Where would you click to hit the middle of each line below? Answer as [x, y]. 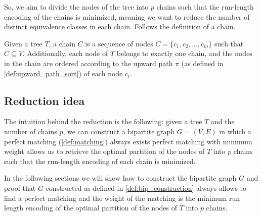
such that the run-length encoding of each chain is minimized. [100, 161]
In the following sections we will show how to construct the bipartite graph [120, 178]
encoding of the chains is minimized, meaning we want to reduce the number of [127, 16]
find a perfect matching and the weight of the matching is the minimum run [122, 198]
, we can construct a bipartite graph [119, 131]
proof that [20, 187]
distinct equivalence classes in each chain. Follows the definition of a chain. [120, 26]
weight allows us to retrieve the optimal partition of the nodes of [104, 151]
